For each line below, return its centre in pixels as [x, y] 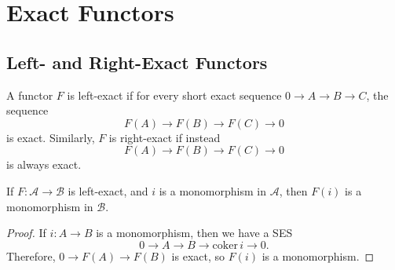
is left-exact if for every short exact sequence [174, 95]
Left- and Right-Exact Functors [137, 62]
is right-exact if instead [165, 137]
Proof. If [26, 233]
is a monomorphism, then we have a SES [194, 233]
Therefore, [31, 255]
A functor [30, 95]
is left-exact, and [108, 190]
